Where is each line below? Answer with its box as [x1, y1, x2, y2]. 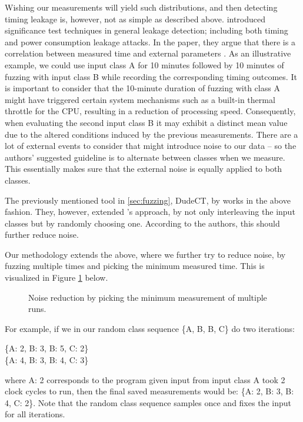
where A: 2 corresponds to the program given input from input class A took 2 [5, 373, 285, 386]
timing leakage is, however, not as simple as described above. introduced [5, 12, 266, 25]
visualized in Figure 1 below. [5, 271, 108, 284]
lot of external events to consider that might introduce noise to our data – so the [5, 139, 297, 152]
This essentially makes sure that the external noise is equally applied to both [5, 162, 282, 175]
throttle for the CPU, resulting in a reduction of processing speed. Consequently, [5, 105, 296, 117]
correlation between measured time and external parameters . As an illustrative [5, 47, 291, 59]
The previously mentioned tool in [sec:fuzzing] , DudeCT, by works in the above [5, 194, 291, 206]
